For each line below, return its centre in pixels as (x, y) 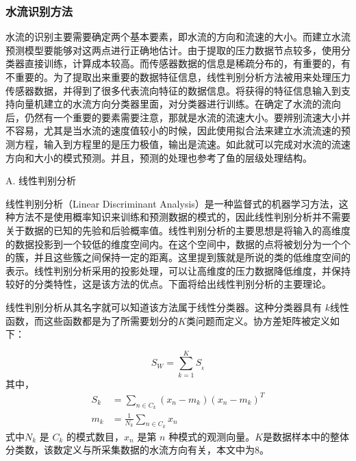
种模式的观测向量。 (212, 436)
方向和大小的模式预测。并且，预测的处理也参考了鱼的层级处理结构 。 (159, 157)
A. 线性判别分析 (41, 180)
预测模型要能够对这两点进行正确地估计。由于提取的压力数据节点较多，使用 (173, 50)
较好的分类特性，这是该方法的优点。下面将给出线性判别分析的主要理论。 (168, 284)
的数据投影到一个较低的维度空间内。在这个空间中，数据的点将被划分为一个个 (178, 244)
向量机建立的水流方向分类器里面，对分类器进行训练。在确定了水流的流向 (178, 104)
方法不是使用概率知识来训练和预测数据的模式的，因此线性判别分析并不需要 (182, 217)
